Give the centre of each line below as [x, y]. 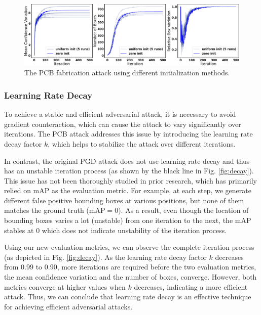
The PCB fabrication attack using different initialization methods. [127, 73]
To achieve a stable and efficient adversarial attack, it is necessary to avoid [120, 114]
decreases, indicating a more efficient [191, 286]
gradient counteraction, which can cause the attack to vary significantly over [123, 124]
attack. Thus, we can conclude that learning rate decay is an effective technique [128, 297]
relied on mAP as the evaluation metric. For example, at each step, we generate [128, 190]
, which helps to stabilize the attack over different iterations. [142, 143]
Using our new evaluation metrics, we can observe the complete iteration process [129, 247]
